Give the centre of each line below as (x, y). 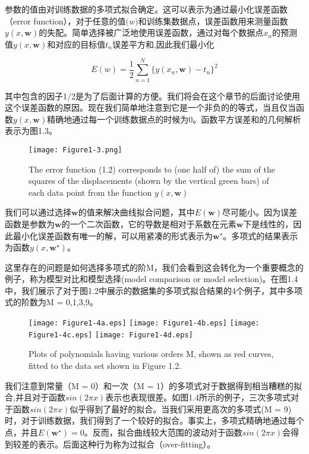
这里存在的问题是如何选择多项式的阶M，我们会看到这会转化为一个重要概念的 (154, 267)
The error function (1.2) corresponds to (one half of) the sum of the (152, 169)
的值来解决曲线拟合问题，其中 (136, 212)
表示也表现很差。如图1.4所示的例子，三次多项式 (198, 397)
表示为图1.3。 (31, 131)
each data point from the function (90, 192)
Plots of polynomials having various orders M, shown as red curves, (151, 354)
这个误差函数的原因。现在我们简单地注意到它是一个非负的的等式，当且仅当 (150, 107)
